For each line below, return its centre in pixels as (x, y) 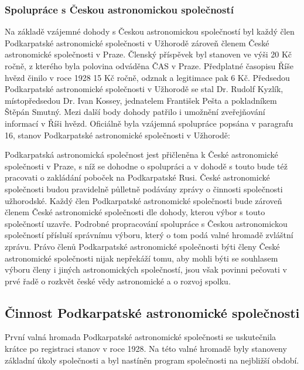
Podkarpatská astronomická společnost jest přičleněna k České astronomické (141, 155)
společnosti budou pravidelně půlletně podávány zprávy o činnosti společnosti (144, 189)
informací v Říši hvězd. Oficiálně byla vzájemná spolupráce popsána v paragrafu (149, 123)
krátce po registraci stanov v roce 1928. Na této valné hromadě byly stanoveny (146, 349)
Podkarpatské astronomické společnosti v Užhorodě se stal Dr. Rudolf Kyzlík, (144, 89)
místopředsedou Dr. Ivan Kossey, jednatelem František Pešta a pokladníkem (141, 100)
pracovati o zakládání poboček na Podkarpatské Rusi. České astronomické (137, 177)
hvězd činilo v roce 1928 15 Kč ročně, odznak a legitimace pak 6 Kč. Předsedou (147, 77)
